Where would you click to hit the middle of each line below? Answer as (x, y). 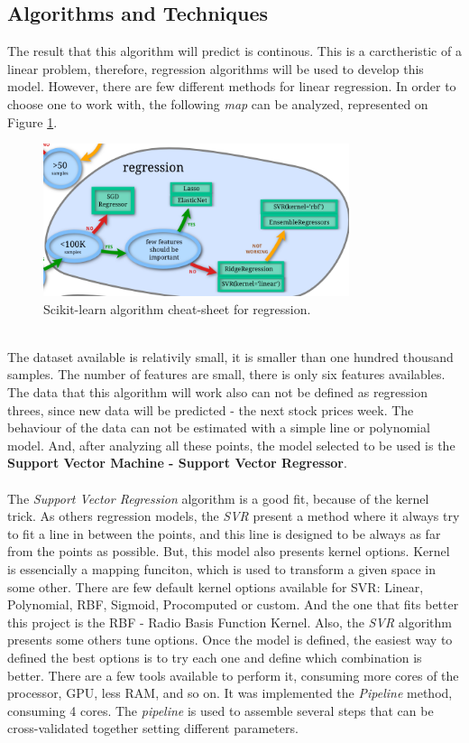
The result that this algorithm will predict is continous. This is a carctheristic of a (234, 51)
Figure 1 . (32, 121)
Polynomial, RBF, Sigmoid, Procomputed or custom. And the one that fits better (233, 604)
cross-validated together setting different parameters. (153, 728)
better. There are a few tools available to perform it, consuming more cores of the (233, 675)
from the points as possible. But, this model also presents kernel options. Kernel (229, 551)
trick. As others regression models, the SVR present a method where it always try (234, 516)
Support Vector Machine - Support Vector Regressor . (177, 463)
